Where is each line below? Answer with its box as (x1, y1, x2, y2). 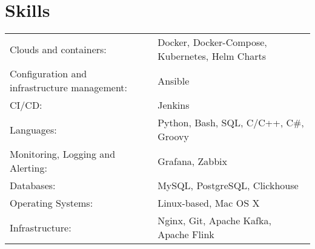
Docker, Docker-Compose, (157, 35, 267, 50)
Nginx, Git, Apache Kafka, (157, 213, 271, 228)
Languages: (10, 122, 57, 137)
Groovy (157, 129, 189, 144)
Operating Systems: (10, 196, 93, 210)
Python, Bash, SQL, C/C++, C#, (157, 115, 304, 130)
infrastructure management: (10, 80, 128, 95)
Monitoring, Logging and (10, 147, 116, 161)
